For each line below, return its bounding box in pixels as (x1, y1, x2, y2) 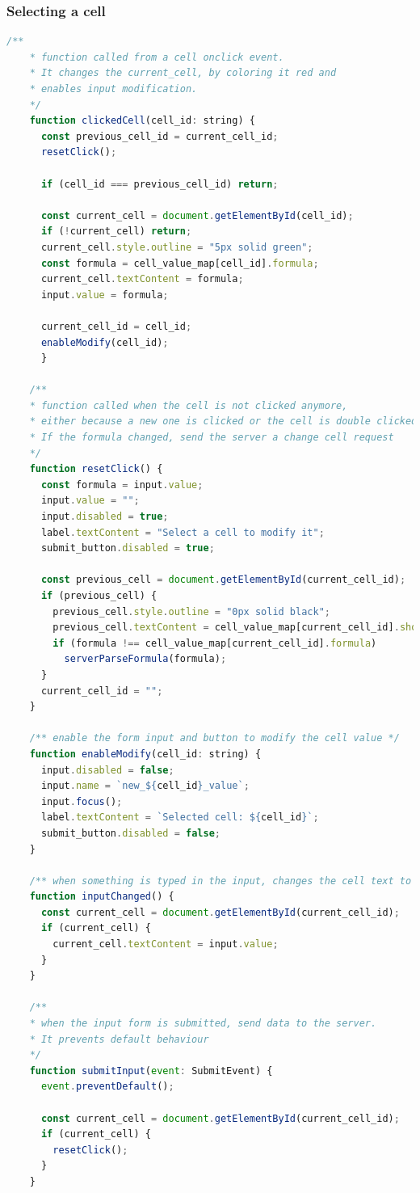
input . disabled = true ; (40, 511, 169, 523)
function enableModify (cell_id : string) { (29, 748, 262, 760)
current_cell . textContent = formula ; (40, 273, 244, 285)
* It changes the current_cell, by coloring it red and (29, 67, 337, 79)
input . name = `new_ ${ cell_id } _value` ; (40, 780, 250, 792)
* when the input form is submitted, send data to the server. (29, 1018, 377, 1030)
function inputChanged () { (29, 891, 174, 903)
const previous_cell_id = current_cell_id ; (40, 130, 279, 142)
